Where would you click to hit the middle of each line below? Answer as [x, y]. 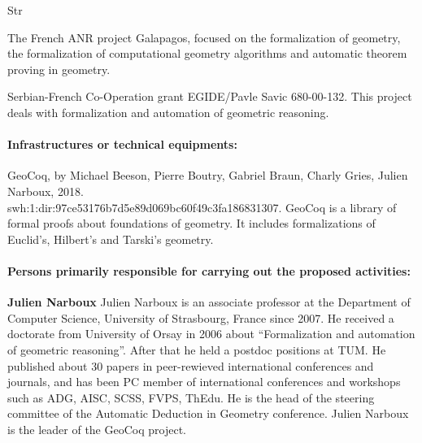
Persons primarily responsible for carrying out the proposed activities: [209, 270]
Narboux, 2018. [46, 191]
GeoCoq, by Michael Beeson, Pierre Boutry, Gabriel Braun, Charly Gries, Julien [208, 175]
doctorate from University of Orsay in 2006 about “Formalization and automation [211, 334]
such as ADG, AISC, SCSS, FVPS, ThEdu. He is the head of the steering [191, 397]
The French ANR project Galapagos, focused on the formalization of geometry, [204, 37]
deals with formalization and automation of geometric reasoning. [168, 112]
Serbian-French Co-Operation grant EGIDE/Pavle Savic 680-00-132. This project [210, 96]
